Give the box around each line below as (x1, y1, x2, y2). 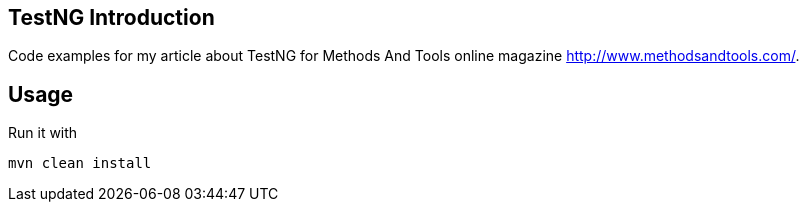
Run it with (8, 124, 78, 142)
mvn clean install (8, 155, 152, 172)
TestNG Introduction (8, 5, 215, 30)
